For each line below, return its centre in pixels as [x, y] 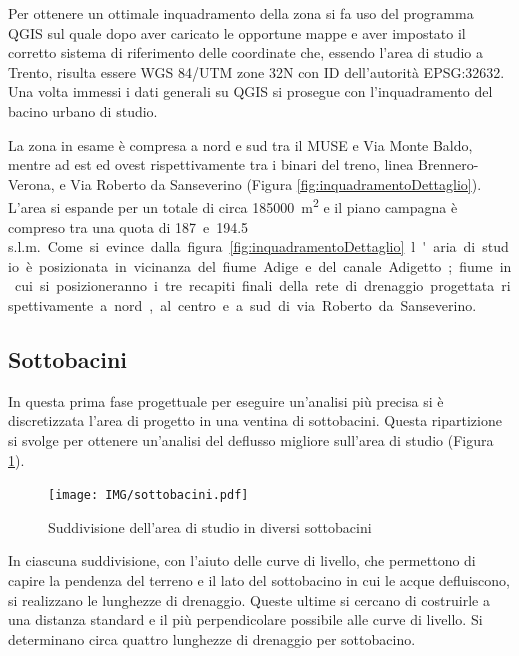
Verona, [31, 183]
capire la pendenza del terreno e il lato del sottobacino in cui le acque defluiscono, [259, 579]
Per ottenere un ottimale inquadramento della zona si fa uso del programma [241, 13]
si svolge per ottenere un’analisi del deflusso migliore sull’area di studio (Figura [251, 439]
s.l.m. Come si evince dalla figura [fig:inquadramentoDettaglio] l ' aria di [242, 246]
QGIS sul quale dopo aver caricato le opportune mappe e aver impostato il [237, 32]
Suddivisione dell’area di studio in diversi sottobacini [210, 526]
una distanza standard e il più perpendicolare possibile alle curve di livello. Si [245, 619]
